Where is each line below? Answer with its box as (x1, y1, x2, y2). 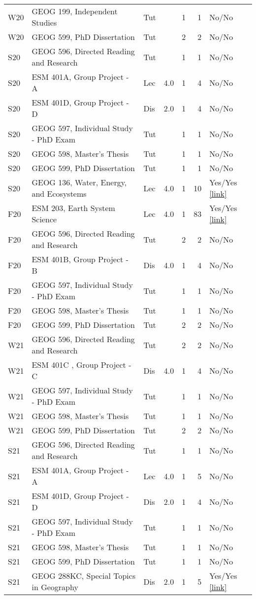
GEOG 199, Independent (32, 5, 118, 17)
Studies (32, 17, 57, 28)
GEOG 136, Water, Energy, (32, 176, 127, 188)
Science (32, 213, 57, 225)
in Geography (32, 581, 78, 593)
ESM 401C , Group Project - (32, 359, 131, 370)
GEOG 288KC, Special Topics (32, 570, 136, 581)
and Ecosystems (32, 188, 87, 199)
